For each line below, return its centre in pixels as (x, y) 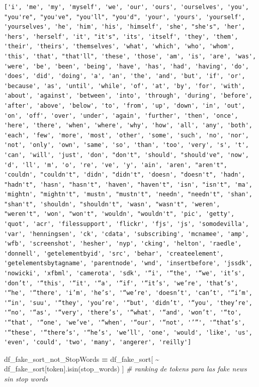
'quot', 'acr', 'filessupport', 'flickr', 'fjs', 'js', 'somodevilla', (126, 224)
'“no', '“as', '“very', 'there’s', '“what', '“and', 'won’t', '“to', (123, 313)
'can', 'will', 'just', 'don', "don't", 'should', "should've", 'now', (126, 155)
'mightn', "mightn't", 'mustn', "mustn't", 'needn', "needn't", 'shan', (128, 195)
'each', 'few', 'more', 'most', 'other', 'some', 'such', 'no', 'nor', (126, 135)
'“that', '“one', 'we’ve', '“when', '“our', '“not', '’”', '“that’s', (125, 323)
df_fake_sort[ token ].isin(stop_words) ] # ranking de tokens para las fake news (125, 369)
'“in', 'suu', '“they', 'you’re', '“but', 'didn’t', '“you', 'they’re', (128, 303)
